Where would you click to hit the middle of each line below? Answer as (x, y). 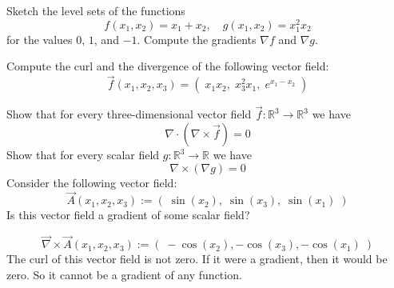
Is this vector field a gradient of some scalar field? (128, 215)
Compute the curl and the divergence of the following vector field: (168, 66)
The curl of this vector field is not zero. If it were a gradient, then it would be (197, 259)
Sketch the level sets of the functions (96, 10)
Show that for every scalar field (83, 155)
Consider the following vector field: (92, 182)
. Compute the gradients (197, 39)
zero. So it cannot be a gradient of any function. (124, 274)
